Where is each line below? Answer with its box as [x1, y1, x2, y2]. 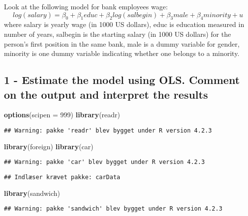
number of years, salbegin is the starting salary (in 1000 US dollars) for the [4, 28, 231, 39]
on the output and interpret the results [4, 86, 208, 102]
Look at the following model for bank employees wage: [4, 1, 168, 11]
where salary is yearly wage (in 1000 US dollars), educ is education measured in [4, 19, 245, 29]
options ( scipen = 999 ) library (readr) [4, 109, 121, 120]
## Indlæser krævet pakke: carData [4, 173, 121, 181]
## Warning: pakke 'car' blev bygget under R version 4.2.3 [4, 159, 205, 166]
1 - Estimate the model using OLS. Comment [4, 72, 240, 87]
